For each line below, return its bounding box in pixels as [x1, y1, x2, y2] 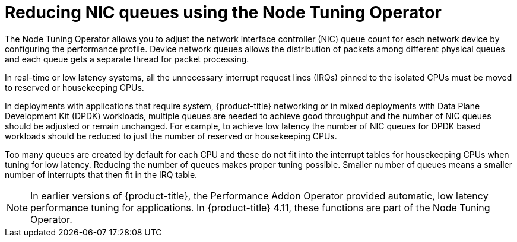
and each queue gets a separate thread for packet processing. [5, 53, 249, 64]
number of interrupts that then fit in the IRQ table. [5, 169, 198, 180]
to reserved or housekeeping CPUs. [5, 82, 144, 93]
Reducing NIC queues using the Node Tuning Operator [5, 2, 442, 23]
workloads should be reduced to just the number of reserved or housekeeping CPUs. [5, 130, 337, 141]
